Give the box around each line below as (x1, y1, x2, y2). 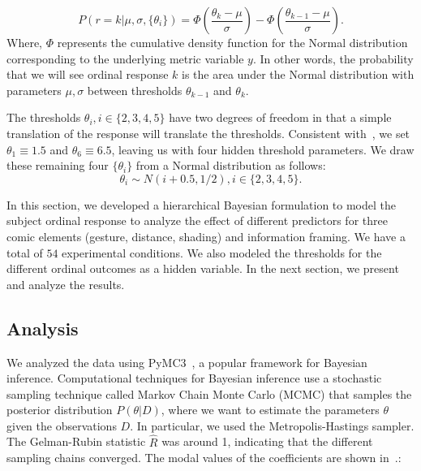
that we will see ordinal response (6, 66, 169, 83)
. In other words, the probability (252, 50, 414, 67)
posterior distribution (6, 401, 113, 418)
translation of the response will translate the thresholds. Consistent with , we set (6, 124, 410, 141)
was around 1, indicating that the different (161, 433, 373, 450)
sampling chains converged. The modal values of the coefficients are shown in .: (6, 449, 402, 466)
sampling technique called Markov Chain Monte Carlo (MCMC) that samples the (6, 385, 412, 402)
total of (6, 244, 43, 261)
